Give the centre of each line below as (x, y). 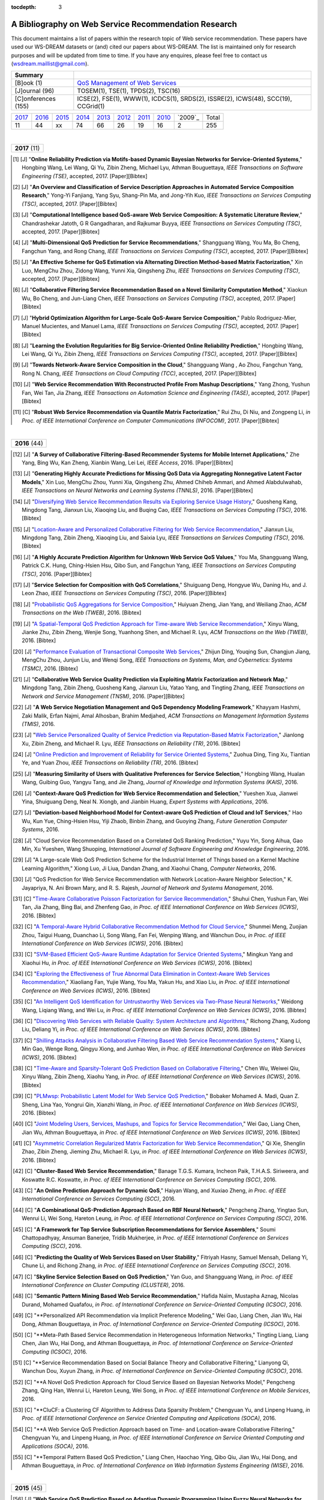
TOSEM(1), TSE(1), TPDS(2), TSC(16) (129, 91)
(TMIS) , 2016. (38, 724)
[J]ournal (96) (34, 91)
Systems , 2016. (40, 829)
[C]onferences (35, 99)
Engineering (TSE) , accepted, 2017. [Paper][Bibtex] (85, 176)
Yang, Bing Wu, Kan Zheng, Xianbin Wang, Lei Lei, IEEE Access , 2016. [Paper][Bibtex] (127, 463)
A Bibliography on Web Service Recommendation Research (124, 24)
